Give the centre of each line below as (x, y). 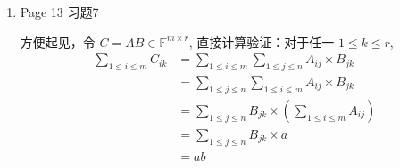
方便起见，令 (58, 41)
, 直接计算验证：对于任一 (262, 41)
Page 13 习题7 (59, 12)
